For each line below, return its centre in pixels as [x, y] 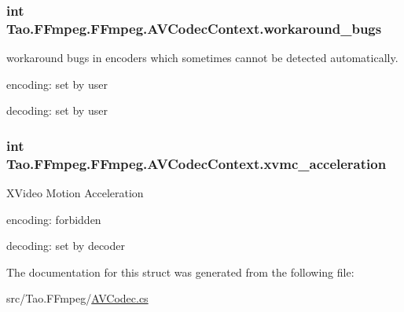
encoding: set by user [57, 84]
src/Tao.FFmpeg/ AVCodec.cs [77, 298]
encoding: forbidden [54, 219]
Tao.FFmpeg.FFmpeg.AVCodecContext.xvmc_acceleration [196, 163]
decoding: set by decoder [66, 246]
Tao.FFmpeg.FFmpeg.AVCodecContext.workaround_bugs [194, 28]
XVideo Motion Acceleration [75, 193]
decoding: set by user [57, 110]
